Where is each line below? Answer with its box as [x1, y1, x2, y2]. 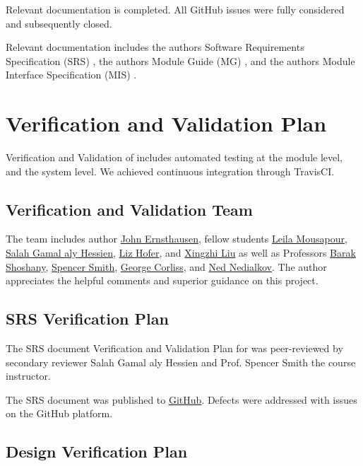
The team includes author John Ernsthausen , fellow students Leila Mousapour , [6, 231, 347, 246]
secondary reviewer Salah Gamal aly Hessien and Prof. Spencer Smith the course [6, 354, 356, 369]
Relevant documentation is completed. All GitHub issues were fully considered [6, 2, 345, 16]
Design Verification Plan [6, 441, 188, 462]
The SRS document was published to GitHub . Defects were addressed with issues [6, 392, 357, 407]
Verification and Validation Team [6, 198, 253, 220]
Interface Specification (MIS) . [6, 67, 137, 82]
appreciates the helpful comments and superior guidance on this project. [6, 273, 319, 288]
